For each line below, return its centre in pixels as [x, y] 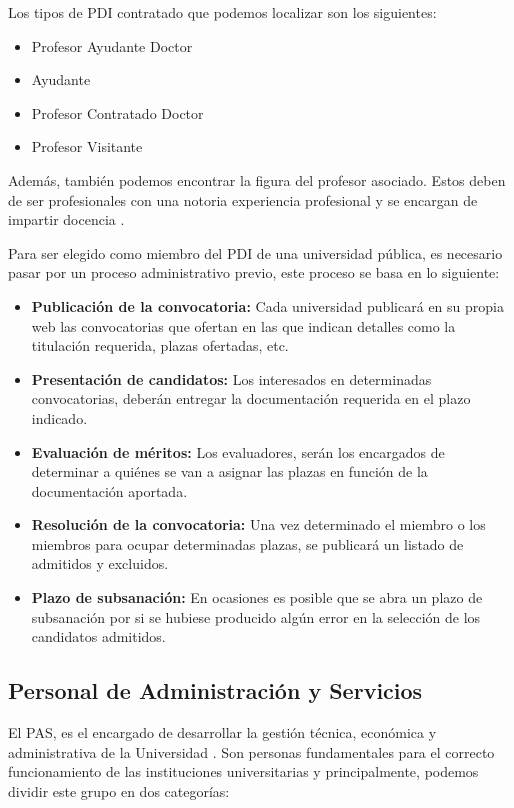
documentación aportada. [109, 490]
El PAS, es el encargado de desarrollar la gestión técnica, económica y [222, 732]
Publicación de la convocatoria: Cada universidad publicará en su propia [267, 305]
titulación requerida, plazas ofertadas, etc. [160, 345]
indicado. [59, 417]
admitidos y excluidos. [100, 563]
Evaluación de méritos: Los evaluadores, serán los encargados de [238, 451]
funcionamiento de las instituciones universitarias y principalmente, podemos [243, 771]
